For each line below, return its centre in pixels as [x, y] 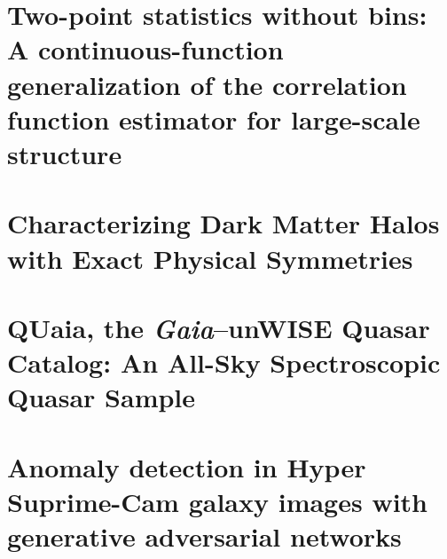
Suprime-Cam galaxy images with [218, 501]
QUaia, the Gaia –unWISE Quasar [219, 327]
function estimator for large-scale [214, 118]
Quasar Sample [102, 397]
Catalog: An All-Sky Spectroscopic [224, 362]
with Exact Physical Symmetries [210, 258]
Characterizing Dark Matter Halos [223, 223]
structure [65, 153]
